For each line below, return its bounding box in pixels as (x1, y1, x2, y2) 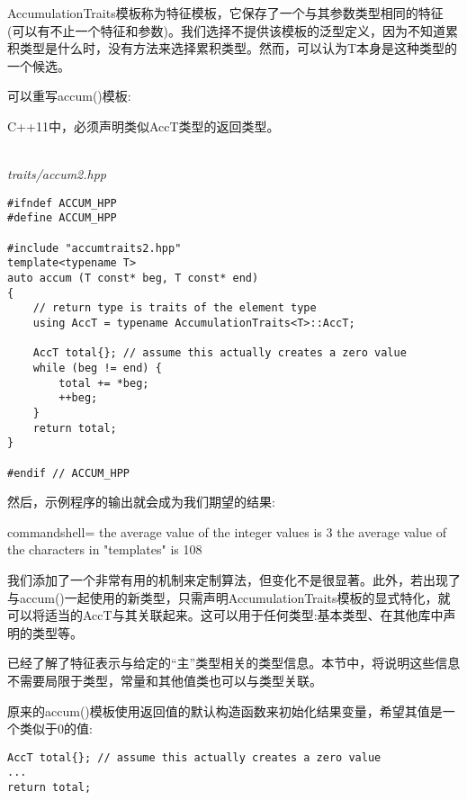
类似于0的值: (19, 719, 93, 738)
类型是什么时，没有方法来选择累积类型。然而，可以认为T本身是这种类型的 (19, 39, 458, 58)
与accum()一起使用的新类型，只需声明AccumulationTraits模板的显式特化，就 (7, 588, 451, 607)
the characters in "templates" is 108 (7, 540, 202, 559)
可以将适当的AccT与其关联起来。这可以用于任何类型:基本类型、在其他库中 (7, 606, 444, 625)
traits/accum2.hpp (7, 165, 107, 184)
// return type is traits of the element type (32, 301, 317, 315)
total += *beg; (58, 376, 149, 390)
